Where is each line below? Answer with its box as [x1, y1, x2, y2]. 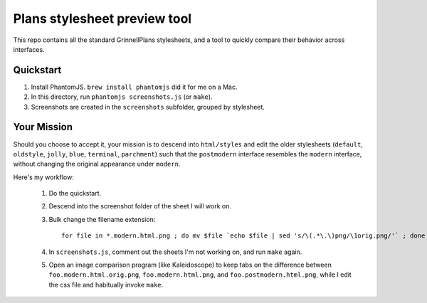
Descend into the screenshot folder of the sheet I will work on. [48, 202, 231, 211]
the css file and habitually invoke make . [48, 280, 164, 289]
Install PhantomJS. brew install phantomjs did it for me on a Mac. [31, 83, 238, 91]
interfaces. [13, 45, 46, 53]
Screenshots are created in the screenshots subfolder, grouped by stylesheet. [31, 102, 265, 111]
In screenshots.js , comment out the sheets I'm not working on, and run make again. [48, 248, 302, 256]
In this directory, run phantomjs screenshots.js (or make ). [31, 92, 213, 101]
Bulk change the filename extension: [48, 215, 156, 223]
